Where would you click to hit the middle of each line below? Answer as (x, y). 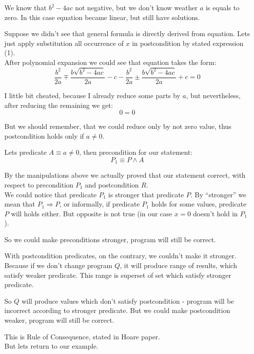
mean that (20, 204)
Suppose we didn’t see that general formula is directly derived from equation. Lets (127, 33)
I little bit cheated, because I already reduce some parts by (92, 95)
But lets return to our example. (51, 346)
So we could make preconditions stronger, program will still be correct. (110, 239)
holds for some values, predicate (199, 204)
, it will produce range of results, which (178, 265)
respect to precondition (39, 184)
